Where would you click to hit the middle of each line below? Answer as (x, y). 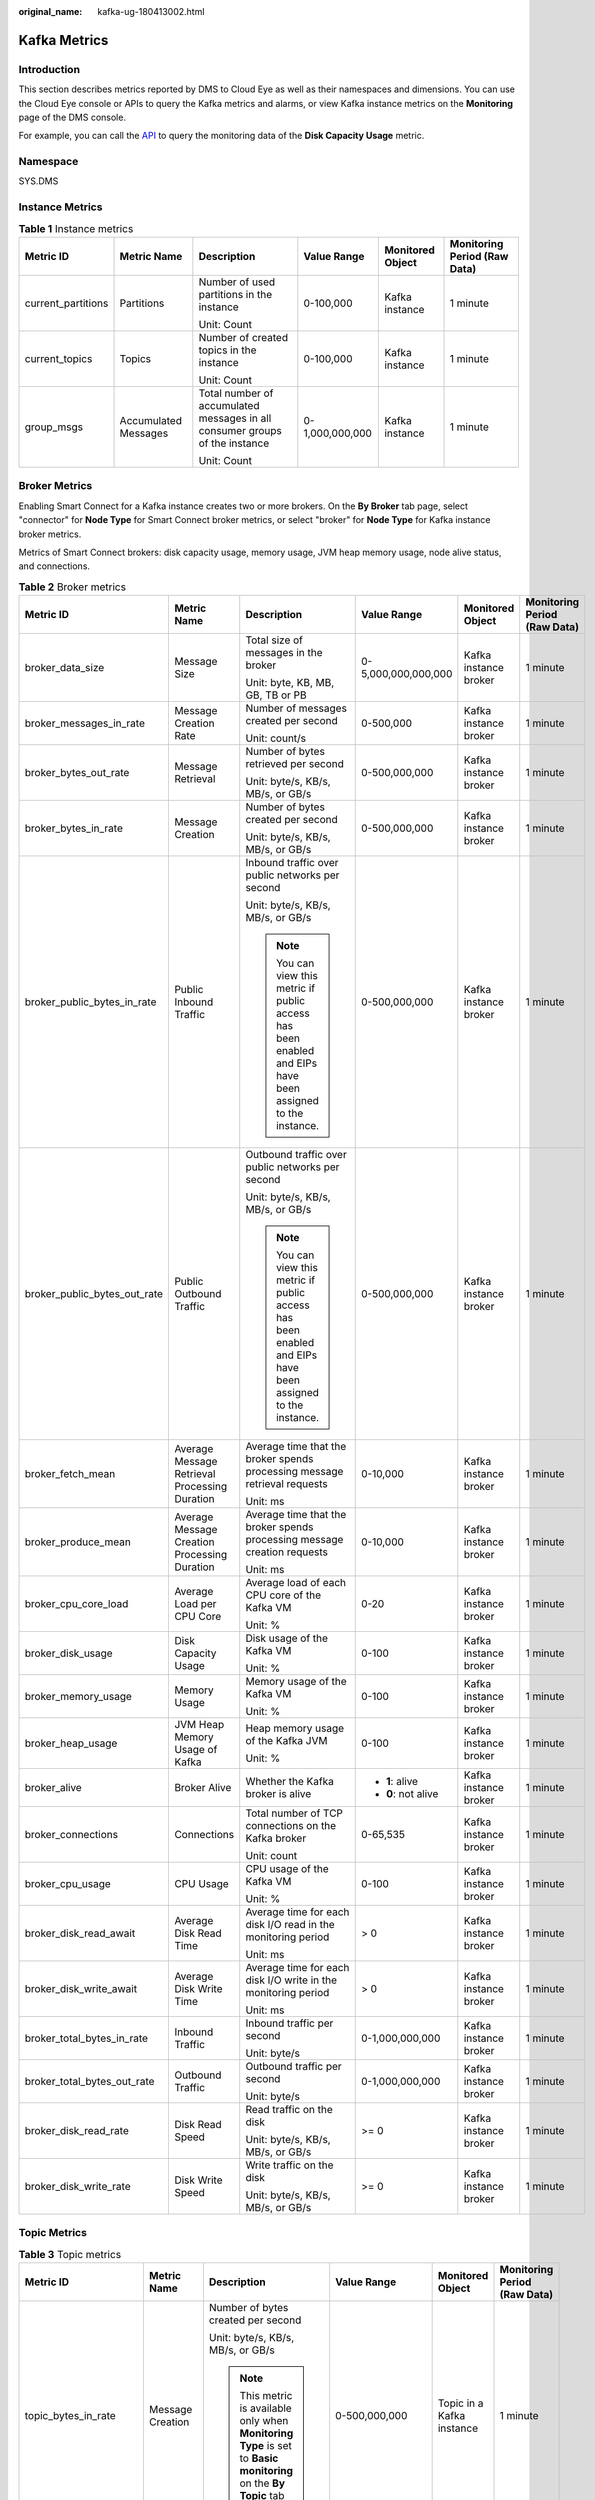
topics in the (227, 350)
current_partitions (66, 303)
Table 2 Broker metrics (72, 587)
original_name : (50, 11)
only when (264, 2421)
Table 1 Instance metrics (76, 228)
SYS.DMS (38, 181)
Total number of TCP (294, 1813)
